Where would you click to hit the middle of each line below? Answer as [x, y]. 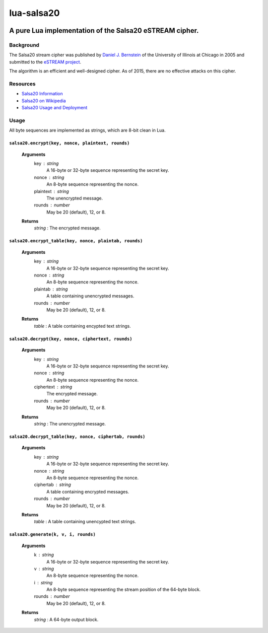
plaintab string [51, 289]
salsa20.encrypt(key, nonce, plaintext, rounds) [69, 143]
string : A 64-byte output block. [66, 619]
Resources [22, 83]
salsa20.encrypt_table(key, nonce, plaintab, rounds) [76, 241]
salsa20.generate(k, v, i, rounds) [53, 534]
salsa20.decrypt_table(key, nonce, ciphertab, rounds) [77, 437]
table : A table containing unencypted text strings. [85, 522]
